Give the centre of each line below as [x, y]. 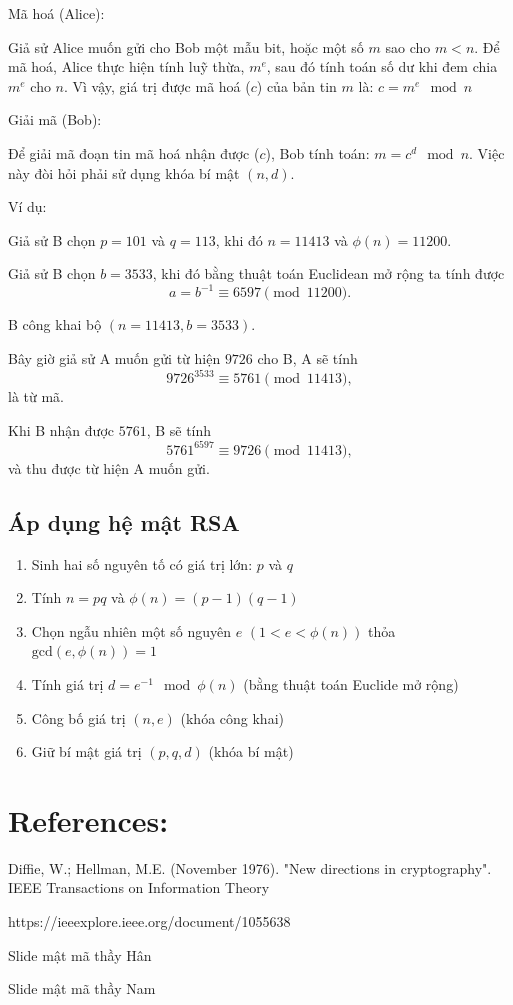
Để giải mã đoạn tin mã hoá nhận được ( [134, 152]
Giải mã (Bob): [55, 119]
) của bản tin [296, 85]
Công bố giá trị [78, 717]
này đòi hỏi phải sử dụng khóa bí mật [124, 172]
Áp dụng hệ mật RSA [124, 521]
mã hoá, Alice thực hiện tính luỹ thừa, [126, 66]
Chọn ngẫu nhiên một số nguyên [131, 630]
